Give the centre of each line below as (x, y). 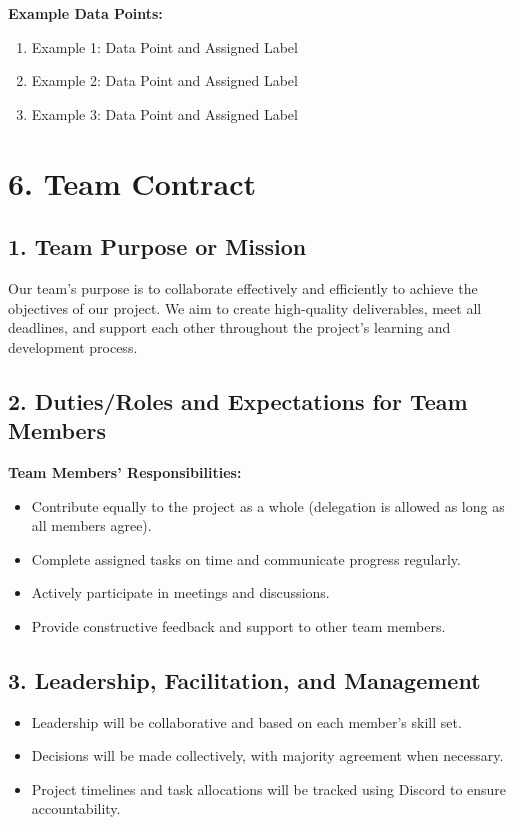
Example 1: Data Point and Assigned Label (164, 46)
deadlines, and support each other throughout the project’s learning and (229, 327)
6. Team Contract (132, 182)
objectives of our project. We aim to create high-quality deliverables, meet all (245, 307)
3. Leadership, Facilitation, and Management (244, 679)
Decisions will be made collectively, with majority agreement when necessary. (267, 755)
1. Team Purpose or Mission (157, 246)
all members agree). (91, 525)
